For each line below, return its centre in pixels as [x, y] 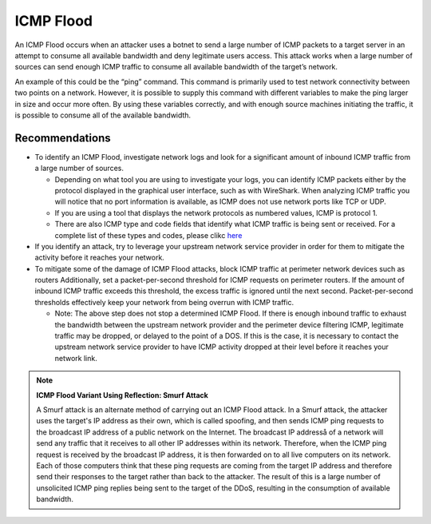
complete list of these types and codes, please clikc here [148, 235]
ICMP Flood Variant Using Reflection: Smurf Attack [123, 395]
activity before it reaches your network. [100, 258]
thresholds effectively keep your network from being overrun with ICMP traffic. [164, 302]
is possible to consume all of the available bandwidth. [103, 115]
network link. [76, 358]
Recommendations [63, 138]
